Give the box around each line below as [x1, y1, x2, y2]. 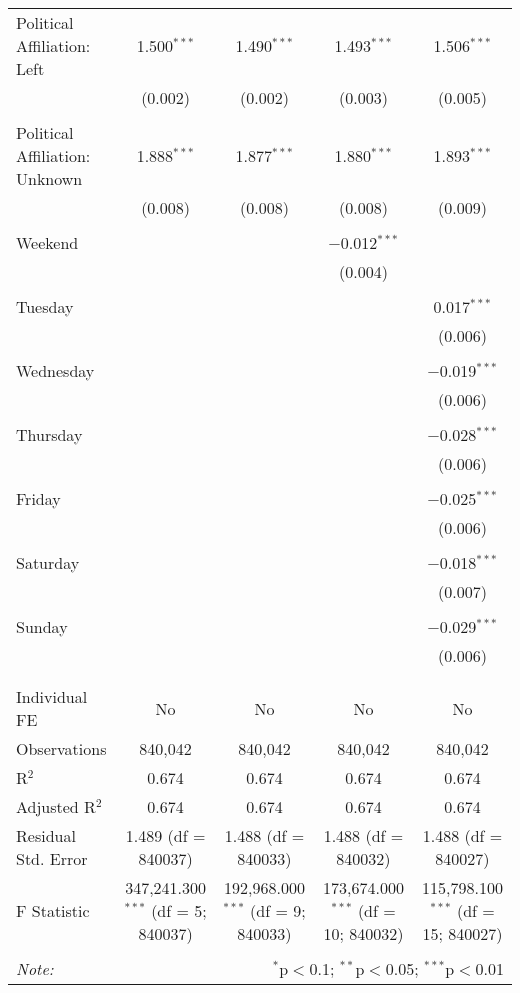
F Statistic [16, 899, 90, 922]
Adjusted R [16, 795, 96, 818]
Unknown [16, 167, 83, 190]
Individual [16, 685, 88, 708]
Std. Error [16, 847, 88, 870]
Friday [16, 487, 61, 510]
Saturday [16, 551, 80, 574]
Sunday [16, 615, 68, 638]
